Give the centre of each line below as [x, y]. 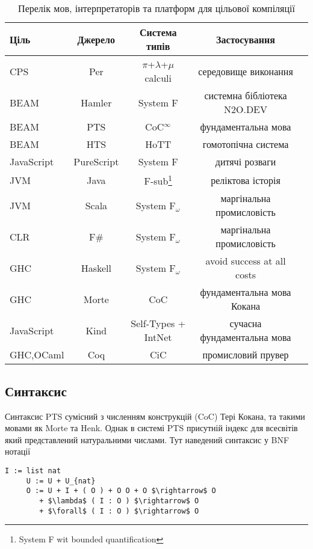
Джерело [96, 39]
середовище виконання [246, 71]
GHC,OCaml [37, 355]
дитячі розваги [246, 161]
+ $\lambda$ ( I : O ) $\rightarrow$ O [119, 501]
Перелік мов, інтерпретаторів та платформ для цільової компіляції [156, 8]
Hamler [96, 102]
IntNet [158, 337]
